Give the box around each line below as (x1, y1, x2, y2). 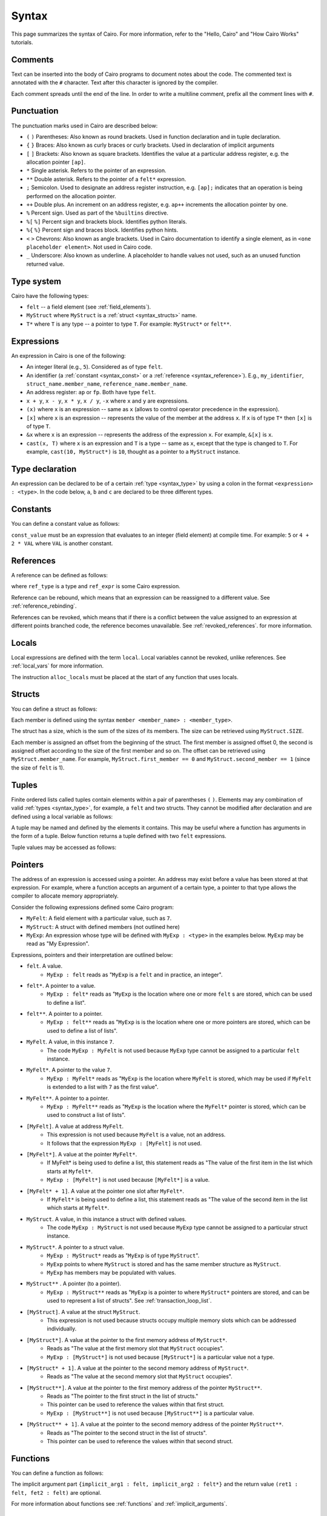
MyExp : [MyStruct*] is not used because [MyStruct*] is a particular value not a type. (47, 1353, 275, 1361)
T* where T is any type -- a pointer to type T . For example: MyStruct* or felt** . (26, 320, 231, 327)
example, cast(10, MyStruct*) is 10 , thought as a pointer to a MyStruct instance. (26, 448, 240, 455)
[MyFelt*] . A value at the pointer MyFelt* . (26, 1150, 137, 1158)
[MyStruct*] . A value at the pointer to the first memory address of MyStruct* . (26, 1336, 227, 1343)
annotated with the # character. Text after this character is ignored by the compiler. (11, 79, 218, 86)
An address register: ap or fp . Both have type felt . (26, 389, 156, 396)
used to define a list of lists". (47, 1027, 118, 1034)
